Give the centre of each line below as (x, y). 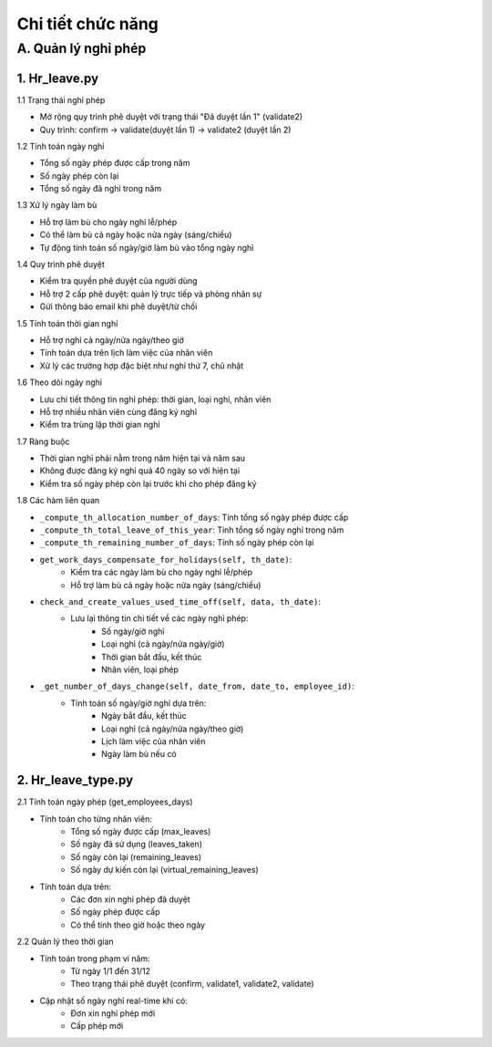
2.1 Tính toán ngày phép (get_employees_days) (105, 802)
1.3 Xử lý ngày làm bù (57, 205)
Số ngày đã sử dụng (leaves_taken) (137, 845)
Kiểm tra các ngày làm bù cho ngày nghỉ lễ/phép (162, 572)
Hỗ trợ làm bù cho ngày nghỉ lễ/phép (108, 222)
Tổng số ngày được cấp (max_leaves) (141, 831)
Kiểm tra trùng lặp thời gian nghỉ (100, 425)
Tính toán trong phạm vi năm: (95, 959)
